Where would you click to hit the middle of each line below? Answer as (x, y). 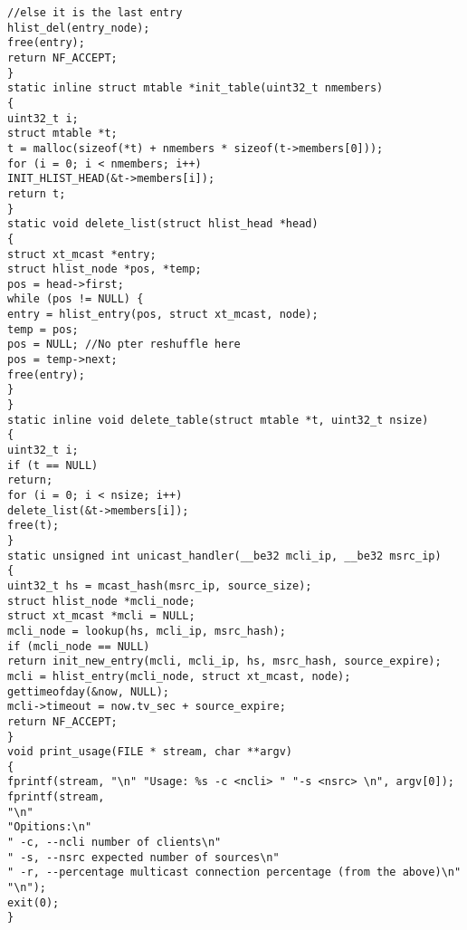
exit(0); (33, 902)
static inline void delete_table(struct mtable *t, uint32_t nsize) (218, 420)
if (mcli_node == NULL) (79, 646)
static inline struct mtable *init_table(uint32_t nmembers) (195, 88)
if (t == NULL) (53, 465)
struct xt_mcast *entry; (82, 254)
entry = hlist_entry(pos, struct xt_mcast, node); (163, 315)
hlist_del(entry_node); (79, 28)
